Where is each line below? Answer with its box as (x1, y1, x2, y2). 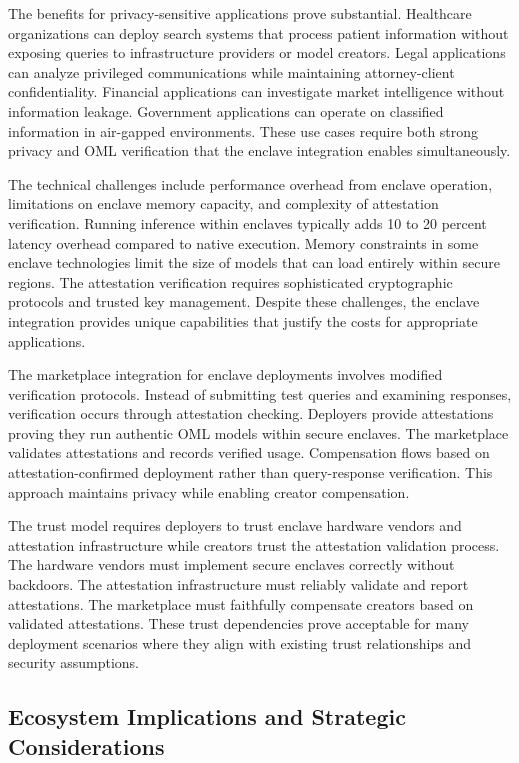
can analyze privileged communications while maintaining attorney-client (8, 61, 455, 82)
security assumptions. (8, 652, 140, 673)
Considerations (8, 730, 165, 761)
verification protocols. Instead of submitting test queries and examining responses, (8, 383, 512, 404)
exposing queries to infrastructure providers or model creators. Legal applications (8, 42, 506, 63)
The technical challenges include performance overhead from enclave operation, (8, 173, 493, 194)
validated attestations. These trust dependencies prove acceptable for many (8, 613, 469, 634)
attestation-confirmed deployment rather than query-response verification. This (8, 462, 493, 483)
